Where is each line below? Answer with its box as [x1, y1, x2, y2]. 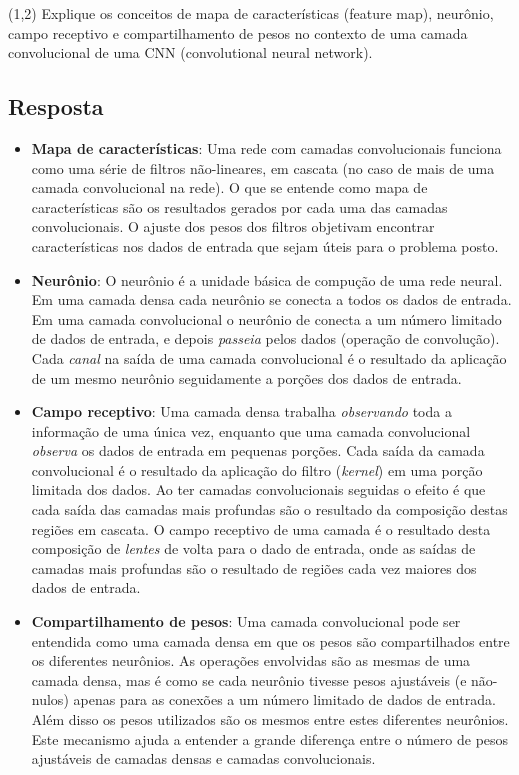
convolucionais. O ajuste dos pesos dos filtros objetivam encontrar [31, 216, 435, 237]
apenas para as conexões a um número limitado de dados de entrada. [73, 689, 496, 710]
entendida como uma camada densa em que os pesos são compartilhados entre [31, 630, 510, 651]
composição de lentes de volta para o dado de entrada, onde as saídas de [31, 538, 476, 559]
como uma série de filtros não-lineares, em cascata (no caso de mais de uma [31, 157, 495, 178]
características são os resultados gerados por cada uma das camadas [31, 196, 448, 217]
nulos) [31, 689, 69, 710]
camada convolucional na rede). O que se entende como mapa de [31, 177, 428, 198]
